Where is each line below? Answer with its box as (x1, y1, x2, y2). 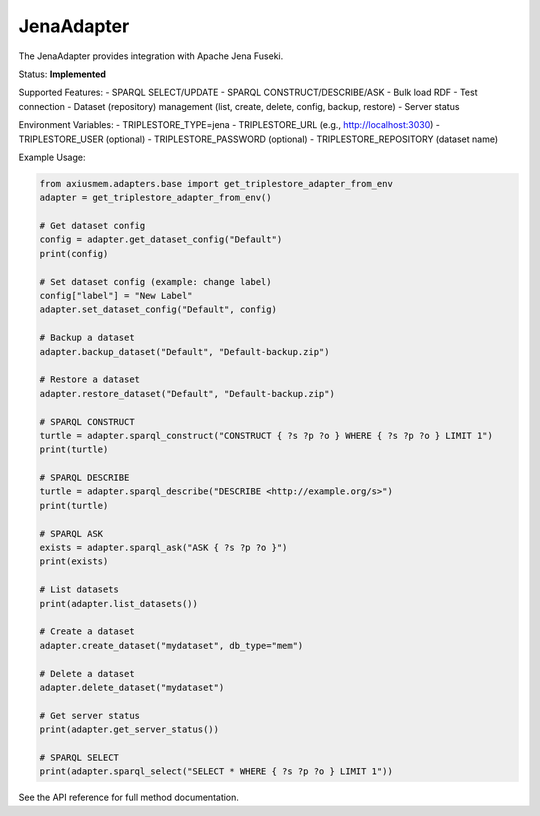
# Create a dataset (39, 626, 135, 637)
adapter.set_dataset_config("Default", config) (39, 304, 277, 315)
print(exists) (39, 556, 109, 567)
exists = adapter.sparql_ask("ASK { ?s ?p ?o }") (39, 542, 288, 554)
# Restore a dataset (39, 374, 140, 385)
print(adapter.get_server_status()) (39, 724, 220, 735)
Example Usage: (18, 151, 86, 163)
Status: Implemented (18, 68, 107, 80)
